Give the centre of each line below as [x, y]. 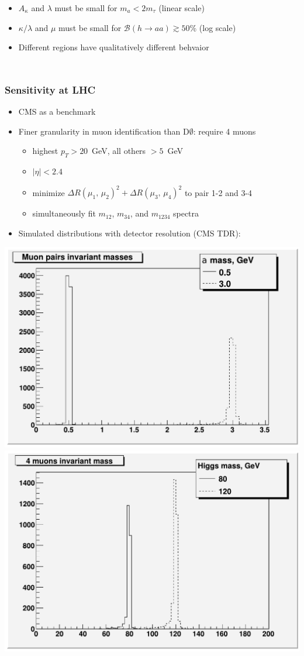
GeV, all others [119, 151]
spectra [186, 213]
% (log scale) [213, 27]
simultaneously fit [64, 213]
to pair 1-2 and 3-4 [218, 192]
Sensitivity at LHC [50, 89]
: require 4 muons [224, 131]
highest [45, 151]
